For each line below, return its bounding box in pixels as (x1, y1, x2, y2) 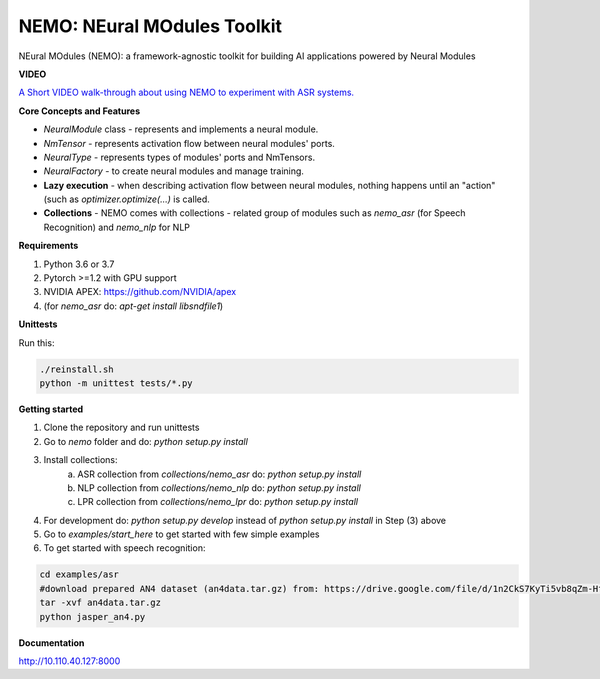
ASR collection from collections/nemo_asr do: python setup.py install (77, 468, 362, 480)
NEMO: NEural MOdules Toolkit (18, 15, 283, 37)
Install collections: (43, 454, 119, 466)
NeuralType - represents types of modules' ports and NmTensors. (43, 151, 315, 163)
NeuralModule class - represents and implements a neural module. (43, 123, 319, 135)
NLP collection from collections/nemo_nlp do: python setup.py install (77, 481, 362, 494)
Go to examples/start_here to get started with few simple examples (43, 528, 320, 540)
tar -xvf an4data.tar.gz (39, 597, 162, 609)
